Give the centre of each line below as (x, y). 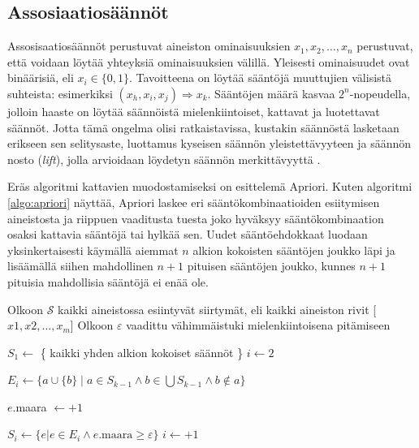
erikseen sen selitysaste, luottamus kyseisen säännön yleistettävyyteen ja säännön (209, 143)
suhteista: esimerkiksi (60, 93)
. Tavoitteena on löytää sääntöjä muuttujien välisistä (260, 78)
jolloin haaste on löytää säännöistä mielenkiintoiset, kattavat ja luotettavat (194, 111)
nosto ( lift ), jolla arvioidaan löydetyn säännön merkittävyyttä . (164, 159)
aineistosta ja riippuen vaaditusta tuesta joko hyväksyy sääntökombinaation (196, 218)
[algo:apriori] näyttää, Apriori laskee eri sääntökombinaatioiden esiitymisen (194, 202)
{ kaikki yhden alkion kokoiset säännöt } (142, 352)
